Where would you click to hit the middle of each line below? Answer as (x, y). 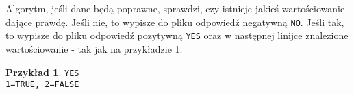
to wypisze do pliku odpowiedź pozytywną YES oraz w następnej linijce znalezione (177, 35)
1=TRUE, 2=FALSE (42, 85)
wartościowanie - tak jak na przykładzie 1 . (94, 48)
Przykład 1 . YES (42, 72)
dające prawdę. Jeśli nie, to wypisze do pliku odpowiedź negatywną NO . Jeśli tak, (175, 22)
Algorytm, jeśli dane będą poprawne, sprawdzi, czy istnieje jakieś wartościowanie (175, 8)
